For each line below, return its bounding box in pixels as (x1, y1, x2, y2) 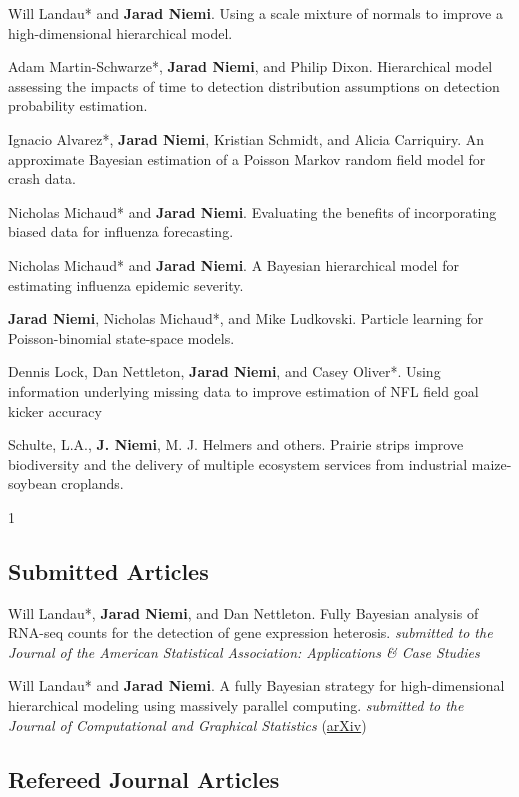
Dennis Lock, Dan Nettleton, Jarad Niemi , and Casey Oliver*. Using (8, 361, 441, 382)
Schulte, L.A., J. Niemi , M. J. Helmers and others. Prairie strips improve (8, 434, 464, 455)
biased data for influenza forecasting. (8, 221, 234, 242)
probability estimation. (8, 95, 148, 116)
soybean (8, 473, 57, 494)
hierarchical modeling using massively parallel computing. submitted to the (8, 695, 464, 716)
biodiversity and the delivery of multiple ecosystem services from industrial (8, 453, 468, 474)
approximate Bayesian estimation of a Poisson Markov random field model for (8, 148, 486, 169)
